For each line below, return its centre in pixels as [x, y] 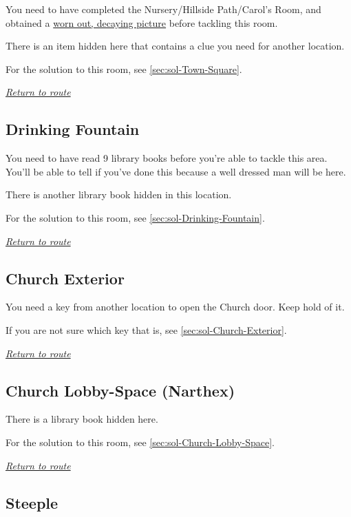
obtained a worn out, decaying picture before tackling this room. [142, 22]
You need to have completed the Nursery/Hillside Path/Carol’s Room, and [163, 9]
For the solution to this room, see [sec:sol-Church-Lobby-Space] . [140, 442]
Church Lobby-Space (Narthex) [120, 390]
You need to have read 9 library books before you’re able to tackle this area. [167, 158]
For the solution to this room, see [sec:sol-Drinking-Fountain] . [135, 217]
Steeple [32, 502]
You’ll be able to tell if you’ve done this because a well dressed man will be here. [176, 171]
